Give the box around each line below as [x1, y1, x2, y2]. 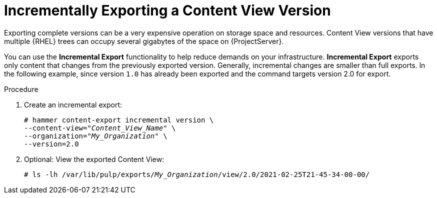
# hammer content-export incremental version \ [24, 115, 214, 124]
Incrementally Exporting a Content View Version [4, 2, 331, 19]
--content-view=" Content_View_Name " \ [24, 123, 176, 132]
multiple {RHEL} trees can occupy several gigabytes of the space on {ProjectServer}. [4, 36, 284, 45]
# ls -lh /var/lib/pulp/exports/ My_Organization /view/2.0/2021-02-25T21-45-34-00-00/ [24, 170, 370, 178]
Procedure [4, 84, 38, 93]
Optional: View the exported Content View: [24, 154, 164, 163]
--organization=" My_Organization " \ [24, 131, 167, 140]
